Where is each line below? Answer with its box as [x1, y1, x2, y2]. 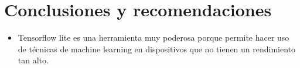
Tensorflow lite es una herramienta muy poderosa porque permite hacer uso [18, 31, 289, 44]
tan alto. [18, 54, 49, 66]
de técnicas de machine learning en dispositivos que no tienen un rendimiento [18, 42, 296, 55]
